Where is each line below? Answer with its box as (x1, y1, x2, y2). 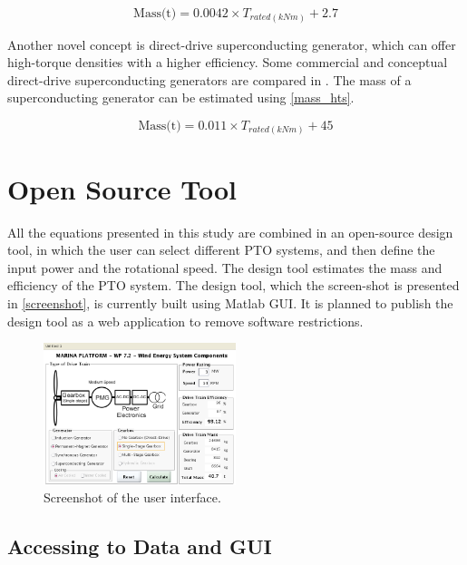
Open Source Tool (7, 170, 238, 207)
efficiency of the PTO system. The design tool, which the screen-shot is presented (7, 276, 460, 295)
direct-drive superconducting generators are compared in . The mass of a (7, 70, 412, 89)
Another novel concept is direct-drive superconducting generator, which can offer (7, 34, 456, 54)
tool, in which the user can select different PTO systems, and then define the (7, 240, 435, 259)
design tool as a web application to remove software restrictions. (7, 311, 364, 330)
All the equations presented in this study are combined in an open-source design (7, 222, 453, 241)
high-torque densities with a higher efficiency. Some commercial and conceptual (7, 53, 448, 72)
